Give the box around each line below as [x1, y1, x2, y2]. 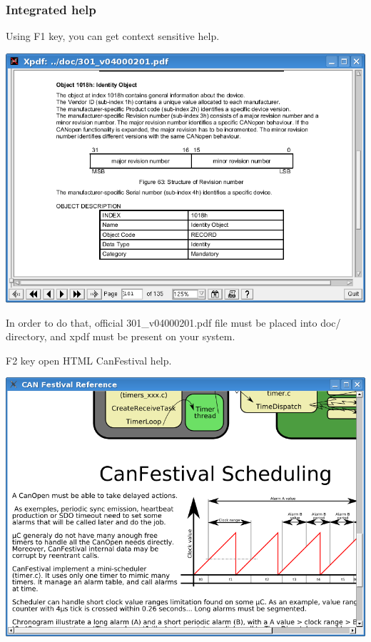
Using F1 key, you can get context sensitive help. [6, 29, 220, 44]
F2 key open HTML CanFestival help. [6, 352, 172, 367]
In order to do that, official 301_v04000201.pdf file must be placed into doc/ [6, 315, 341, 330]
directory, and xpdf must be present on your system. [6, 329, 235, 344]
